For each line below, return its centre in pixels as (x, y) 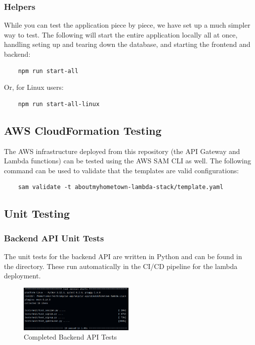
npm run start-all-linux (59, 104)
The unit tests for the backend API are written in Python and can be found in (123, 256)
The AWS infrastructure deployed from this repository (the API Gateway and (122, 151)
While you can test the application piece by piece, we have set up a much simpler (127, 25)
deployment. (22, 276)
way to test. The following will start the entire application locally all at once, (121, 34)
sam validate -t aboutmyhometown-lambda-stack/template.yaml (121, 187)
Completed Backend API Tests (70, 337)
